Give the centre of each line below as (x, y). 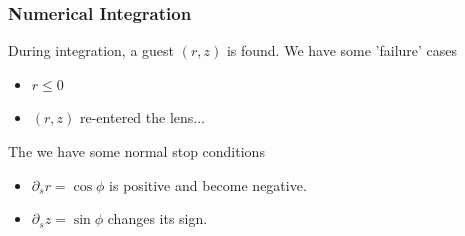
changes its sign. (157, 218)
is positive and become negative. (208, 184)
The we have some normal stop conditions (136, 151)
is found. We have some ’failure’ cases (342, 50)
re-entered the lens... (142, 117)
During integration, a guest (91, 50)
